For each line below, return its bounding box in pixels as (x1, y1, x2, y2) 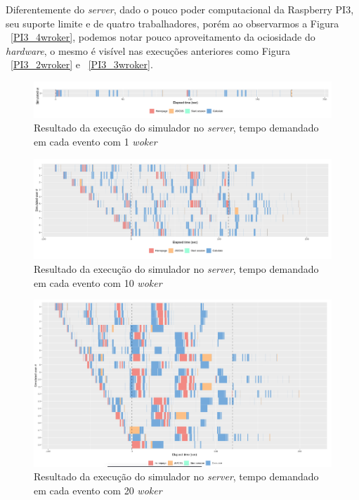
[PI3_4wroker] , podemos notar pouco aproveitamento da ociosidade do (11, 30, 315, 44)
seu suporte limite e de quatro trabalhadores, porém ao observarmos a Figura (6, 15, 339, 30)
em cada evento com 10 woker (34, 275, 162, 290)
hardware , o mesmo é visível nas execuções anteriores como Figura (6, 43, 290, 58)
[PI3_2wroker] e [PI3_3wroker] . (11, 57, 153, 72)
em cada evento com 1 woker (34, 134, 157, 148)
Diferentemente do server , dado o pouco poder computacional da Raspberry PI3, (6, 2, 354, 16)
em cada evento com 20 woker (34, 482, 162, 497)
